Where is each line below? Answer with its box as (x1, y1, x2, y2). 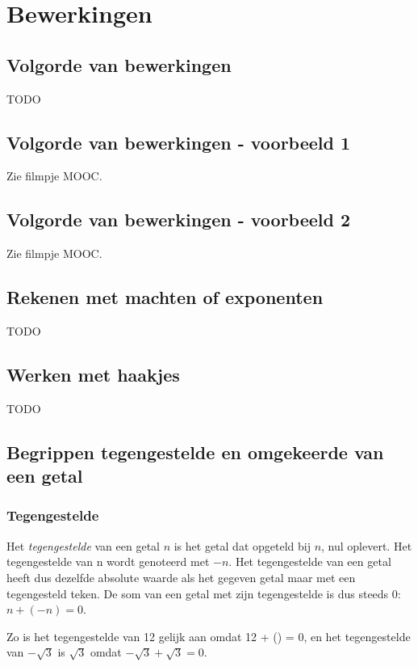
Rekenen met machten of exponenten (6, 285, 324, 310)
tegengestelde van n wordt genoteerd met (6, 553, 210, 570)
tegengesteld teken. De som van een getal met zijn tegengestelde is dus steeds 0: (6, 585, 401, 602)
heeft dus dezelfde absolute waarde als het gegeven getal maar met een (6, 568, 356, 585)
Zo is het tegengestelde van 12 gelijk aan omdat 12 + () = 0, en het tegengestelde (6, 627, 411, 644)
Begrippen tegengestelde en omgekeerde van (6, 439, 384, 464)
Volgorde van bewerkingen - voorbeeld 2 (6, 207, 351, 232)
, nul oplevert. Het (321, 537, 412, 554)
